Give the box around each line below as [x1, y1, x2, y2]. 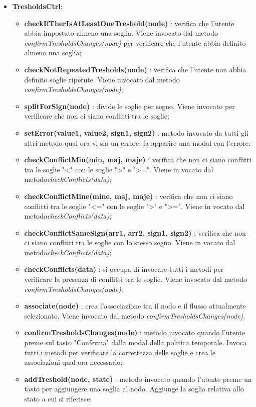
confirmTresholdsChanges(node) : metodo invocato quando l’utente [24, 327, 245, 338]
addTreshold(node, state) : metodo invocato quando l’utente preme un [24, 373, 252, 384]
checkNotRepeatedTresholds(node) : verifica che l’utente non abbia [24, 64, 246, 74]
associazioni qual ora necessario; [24, 357, 123, 367]
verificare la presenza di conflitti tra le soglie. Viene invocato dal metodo [24, 274, 247, 284]
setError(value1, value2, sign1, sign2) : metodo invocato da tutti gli [24, 127, 248, 138]
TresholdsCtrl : [12, 1, 63, 11]
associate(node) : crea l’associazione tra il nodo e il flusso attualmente [24, 300, 246, 311]
